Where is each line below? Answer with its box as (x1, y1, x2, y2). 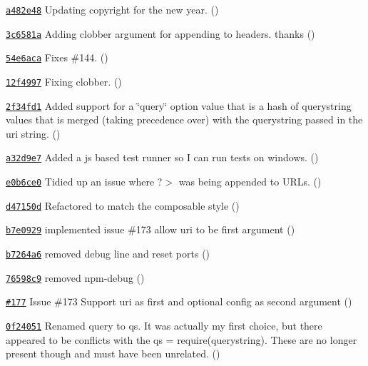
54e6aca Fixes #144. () (6, 50, 108, 65)
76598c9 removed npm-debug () (6, 270, 145, 285)
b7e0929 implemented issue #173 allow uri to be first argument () (6, 222, 295, 237)
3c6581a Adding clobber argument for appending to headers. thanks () (6, 26, 315, 41)
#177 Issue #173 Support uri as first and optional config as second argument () (6, 294, 352, 309)
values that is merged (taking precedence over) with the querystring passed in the (6, 112, 363, 127)
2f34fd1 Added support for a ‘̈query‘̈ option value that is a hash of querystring (6, 98, 352, 113)
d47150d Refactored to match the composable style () (6, 198, 240, 213)
